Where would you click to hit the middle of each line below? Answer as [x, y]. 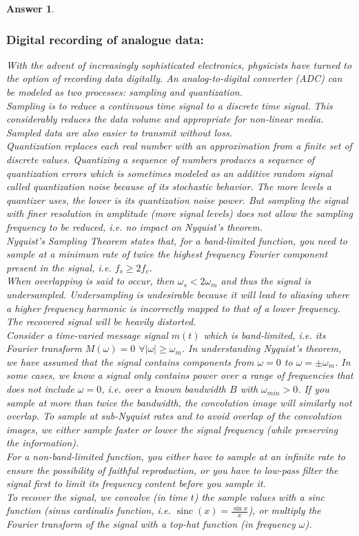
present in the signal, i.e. [59, 267]
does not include [40, 389]
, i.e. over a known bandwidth [164, 389]
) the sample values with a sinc [259, 496]
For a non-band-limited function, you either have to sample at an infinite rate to [176, 456]
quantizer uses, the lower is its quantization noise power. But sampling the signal [177, 199]
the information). [43, 443]
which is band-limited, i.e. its [265, 334]
